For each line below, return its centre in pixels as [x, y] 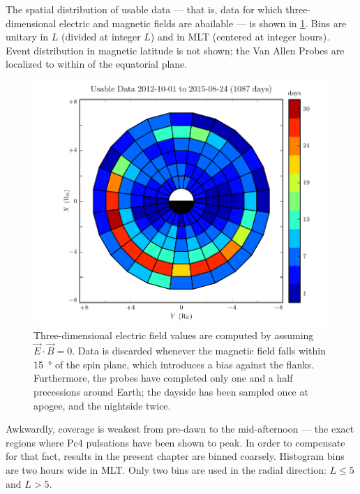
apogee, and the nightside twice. [102, 405]
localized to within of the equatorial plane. [97, 64]
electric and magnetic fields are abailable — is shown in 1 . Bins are [203, 23]
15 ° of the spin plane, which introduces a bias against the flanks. [174, 364]
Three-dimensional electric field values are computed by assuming [174, 335]
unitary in [27, 37]
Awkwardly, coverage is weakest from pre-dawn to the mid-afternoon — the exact [180, 429]
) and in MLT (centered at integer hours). [240, 37]
